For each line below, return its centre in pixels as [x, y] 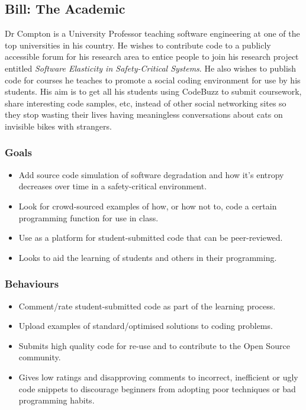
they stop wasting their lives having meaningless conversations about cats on [144, 114]
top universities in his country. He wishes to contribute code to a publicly [138, 45]
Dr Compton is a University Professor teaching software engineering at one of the [152, 33]
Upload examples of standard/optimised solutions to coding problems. [146, 326]
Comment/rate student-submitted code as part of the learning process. [147, 306]
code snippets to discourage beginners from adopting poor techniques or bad [157, 388]
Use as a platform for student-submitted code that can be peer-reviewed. [151, 238]
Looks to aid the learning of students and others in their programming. [148, 257]
